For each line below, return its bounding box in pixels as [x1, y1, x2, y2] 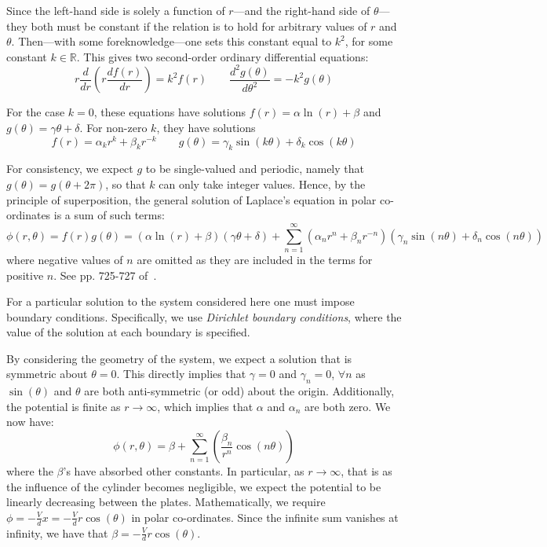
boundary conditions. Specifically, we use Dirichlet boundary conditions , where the [6, 308, 402, 325]
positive [6, 266, 44, 283]
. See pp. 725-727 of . [53, 266, 157, 283]
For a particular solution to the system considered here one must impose [6, 293, 355, 310]
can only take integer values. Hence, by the [159, 176, 366, 192]
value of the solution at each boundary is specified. [6, 324, 250, 340]
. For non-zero [79, 119, 148, 135]
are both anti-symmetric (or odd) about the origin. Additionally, [84, 383, 395, 399]
